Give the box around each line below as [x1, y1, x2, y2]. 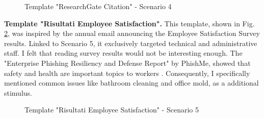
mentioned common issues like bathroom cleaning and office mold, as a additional [4, 77, 259, 88]
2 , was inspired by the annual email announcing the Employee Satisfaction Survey [4, 28, 260, 38]
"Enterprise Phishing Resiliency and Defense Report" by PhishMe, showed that [4, 57, 251, 68]
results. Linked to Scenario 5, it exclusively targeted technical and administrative [4, 37, 257, 48]
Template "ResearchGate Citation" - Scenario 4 [24, 1, 172, 11]
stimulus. [4, 87, 32, 98]
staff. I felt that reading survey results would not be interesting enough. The [4, 48, 243, 58]
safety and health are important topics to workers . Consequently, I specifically [4, 67, 250, 78]
